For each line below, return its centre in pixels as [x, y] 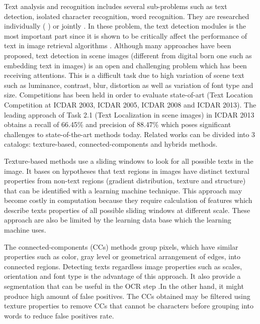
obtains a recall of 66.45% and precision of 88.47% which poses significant [118, 124]
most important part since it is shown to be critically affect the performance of [126, 35]
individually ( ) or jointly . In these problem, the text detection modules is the [125, 26]
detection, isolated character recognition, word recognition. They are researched [127, 16]
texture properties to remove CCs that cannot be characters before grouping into [129, 306]
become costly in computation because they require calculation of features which [128, 200]
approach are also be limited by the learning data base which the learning [118, 220]
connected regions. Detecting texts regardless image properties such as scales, [123, 266]
